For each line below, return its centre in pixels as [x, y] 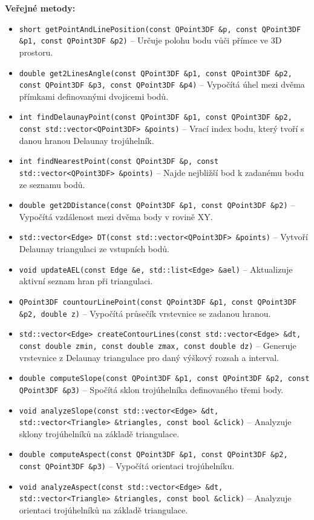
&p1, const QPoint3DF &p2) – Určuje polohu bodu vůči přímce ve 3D [150, 40]
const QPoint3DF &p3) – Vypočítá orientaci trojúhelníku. [127, 466]
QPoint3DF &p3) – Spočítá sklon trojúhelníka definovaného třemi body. [151, 389]
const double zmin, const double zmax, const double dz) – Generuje [158, 345]
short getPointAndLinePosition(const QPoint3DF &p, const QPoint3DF [160, 29]
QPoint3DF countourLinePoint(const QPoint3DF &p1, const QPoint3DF [158, 302]
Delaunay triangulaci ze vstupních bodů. [94, 249]
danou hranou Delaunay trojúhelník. [87, 140]
